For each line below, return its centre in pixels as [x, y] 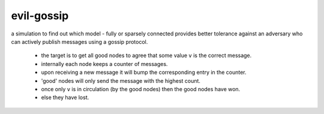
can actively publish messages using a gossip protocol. [79, 41]
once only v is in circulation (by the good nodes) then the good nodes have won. [141, 89]
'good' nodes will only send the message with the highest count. [121, 80]
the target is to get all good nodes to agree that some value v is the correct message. [146, 55]
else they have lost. [65, 97]
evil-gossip [40, 16]
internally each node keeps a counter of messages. [104, 64]
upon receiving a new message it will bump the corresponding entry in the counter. [144, 73]
